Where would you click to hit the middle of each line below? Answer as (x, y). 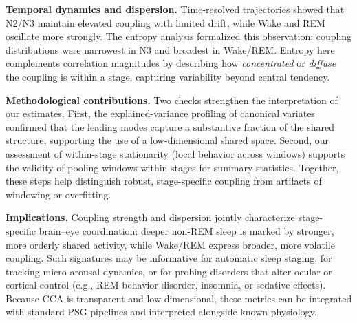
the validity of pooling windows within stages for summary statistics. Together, (172, 167)
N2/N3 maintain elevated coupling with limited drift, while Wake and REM (165, 22)
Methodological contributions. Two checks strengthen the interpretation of (172, 100)
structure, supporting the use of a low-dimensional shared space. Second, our (167, 140)
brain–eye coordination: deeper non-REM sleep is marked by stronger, (186, 230)
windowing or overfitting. (58, 194)
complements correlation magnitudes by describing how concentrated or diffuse (171, 63)
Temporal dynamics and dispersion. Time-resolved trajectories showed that (175, 9)
